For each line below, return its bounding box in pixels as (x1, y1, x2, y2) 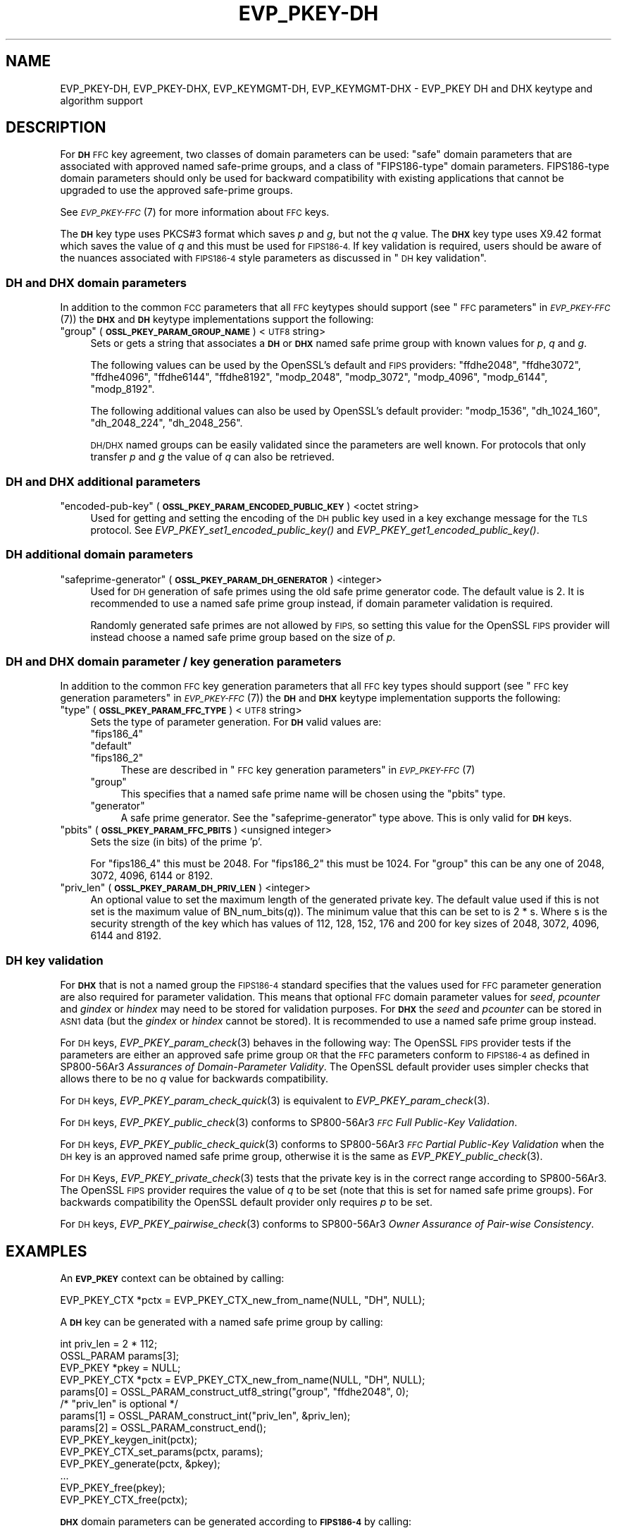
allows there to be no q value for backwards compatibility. (60, 1073, 329, 1085)
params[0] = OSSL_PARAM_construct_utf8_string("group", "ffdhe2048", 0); (60, 1386, 409, 1398)
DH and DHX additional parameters (6, 474, 201, 489)
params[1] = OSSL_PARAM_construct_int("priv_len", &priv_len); (60, 1410, 351, 1422)
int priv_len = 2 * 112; (60, 1338, 158, 1350)
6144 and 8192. (90, 929, 162, 942)
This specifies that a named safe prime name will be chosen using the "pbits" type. (120, 788, 506, 800)
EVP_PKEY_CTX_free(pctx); (60, 1494, 188, 1506)
